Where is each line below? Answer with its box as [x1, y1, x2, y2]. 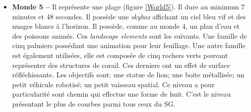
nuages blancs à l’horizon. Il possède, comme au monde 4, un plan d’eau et [12, 21, 240, 31]
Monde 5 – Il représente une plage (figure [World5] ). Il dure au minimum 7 [12, 1, 245, 11]
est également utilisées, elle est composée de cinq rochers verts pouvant [12, 50, 228, 60]
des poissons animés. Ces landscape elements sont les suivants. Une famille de [12, 30, 247, 41]
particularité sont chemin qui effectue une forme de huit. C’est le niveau [12, 89, 231, 99]
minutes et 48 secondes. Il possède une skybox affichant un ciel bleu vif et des [12, 11, 246, 21]
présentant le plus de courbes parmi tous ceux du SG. [12, 98, 176, 109]
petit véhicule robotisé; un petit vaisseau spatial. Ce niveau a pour [12, 79, 215, 89]
